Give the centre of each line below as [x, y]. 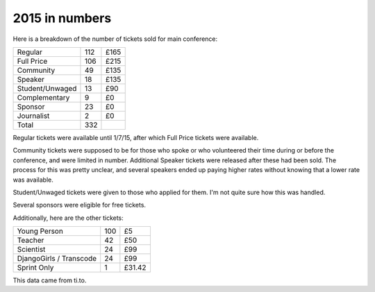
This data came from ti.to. [50, 280]
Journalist [33, 116]
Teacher [31, 241]
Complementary [43, 97]
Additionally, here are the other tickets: [68, 218]
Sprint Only [35, 268]
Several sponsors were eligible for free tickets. [79, 205]
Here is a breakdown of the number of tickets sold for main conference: [115, 39]
